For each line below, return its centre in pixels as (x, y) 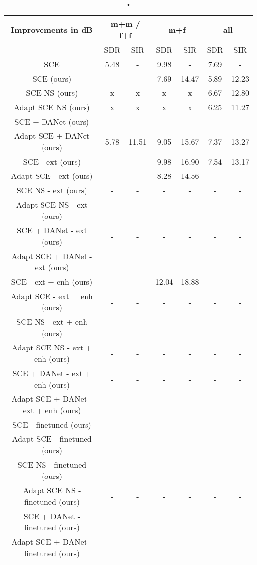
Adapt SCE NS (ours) (52, 107)
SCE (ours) (52, 78)
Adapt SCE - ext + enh (52, 296)
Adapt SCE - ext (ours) (52, 176)
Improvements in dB (52, 29)
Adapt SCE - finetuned (52, 439)
